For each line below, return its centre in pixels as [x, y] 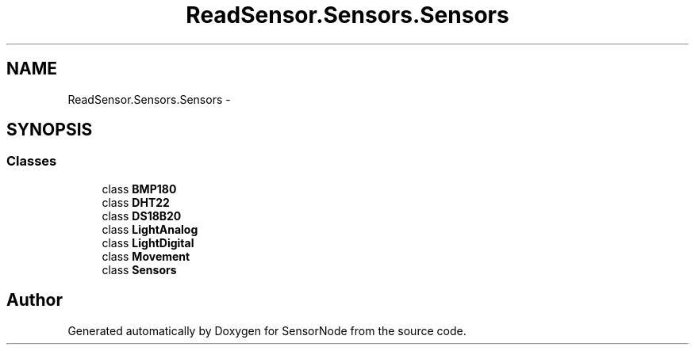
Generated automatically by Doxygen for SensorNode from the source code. [267, 330]
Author [35, 300]
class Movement [146, 256]
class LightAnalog [150, 229]
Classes [32, 161]
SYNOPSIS [50, 130]
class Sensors [139, 269]
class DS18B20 [142, 216]
